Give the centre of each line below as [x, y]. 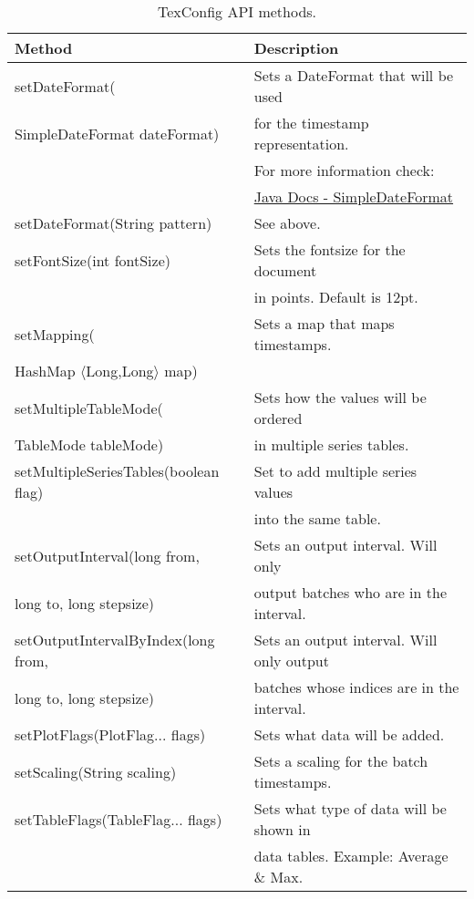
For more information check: [344, 170]
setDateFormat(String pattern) [113, 223]
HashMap [45, 371]
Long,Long [120, 371]
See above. [287, 223]
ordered [278, 418]
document [285, 270]
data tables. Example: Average [351, 856]
